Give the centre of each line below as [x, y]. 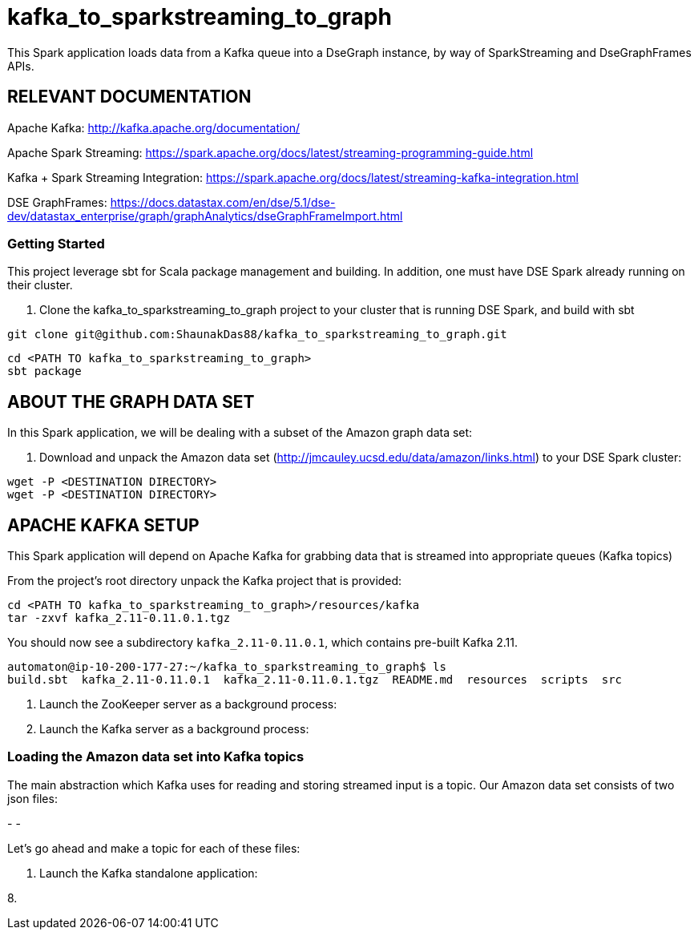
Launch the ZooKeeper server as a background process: [188, 704]
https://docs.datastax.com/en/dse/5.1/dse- [223, 202]
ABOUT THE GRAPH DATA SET [131, 401]
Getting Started [56, 243]
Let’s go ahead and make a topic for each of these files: [154, 848]
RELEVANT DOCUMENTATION [129, 97]
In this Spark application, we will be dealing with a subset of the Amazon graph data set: [240, 433]
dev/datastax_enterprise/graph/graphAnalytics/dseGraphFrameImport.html [205, 216]
